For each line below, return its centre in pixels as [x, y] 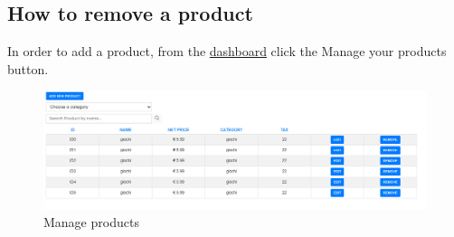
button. [28, 68]
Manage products [91, 222]
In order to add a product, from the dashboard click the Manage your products [227, 51]
